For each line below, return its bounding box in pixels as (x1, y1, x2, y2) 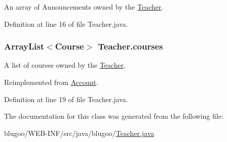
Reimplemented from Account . (4, 77, 98, 87)
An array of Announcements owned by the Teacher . (4, 2, 163, 12)
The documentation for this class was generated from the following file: (4, 111, 223, 121)
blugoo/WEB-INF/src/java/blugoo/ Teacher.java (4, 127, 154, 138)
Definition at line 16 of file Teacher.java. (4, 18, 128, 29)
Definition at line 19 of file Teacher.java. (4, 93, 128, 104)
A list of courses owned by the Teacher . (4, 60, 126, 70)
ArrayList (4, 40, 44, 53)
